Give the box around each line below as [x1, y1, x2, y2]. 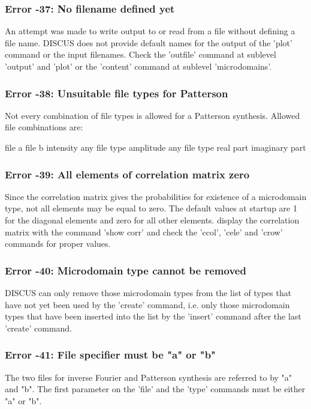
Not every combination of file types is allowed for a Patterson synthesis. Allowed [5, 109, 300, 121]
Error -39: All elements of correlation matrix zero [5, 166, 250, 181]
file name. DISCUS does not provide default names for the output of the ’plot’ [5, 36, 292, 49]
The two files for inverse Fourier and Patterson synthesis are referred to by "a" [5, 371, 292, 383]
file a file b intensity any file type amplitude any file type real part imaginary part [5, 141, 306, 153]
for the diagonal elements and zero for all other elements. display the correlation [5, 214, 300, 226]
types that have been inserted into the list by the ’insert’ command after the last [5, 310, 301, 323]
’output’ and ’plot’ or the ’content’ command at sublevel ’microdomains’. [5, 60, 272, 72]
